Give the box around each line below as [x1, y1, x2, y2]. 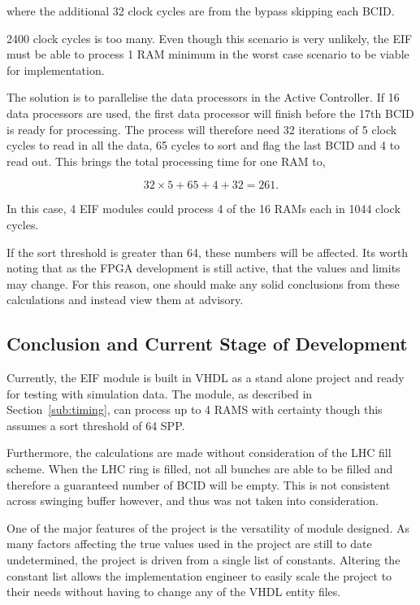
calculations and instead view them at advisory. [6, 291, 244, 308]
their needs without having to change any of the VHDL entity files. [6, 583, 341, 600]
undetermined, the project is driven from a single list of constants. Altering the [6, 551, 401, 568]
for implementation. [6, 61, 105, 78]
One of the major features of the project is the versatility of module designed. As [6, 519, 409, 536]
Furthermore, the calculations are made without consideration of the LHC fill [6, 444, 392, 461]
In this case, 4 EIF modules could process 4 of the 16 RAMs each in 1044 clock [6, 200, 401, 217]
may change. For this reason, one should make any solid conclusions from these [6, 275, 400, 292]
